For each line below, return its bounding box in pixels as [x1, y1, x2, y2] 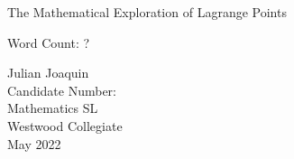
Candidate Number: [7, 80, 117, 99]
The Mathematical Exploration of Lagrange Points [7, 3, 287, 21]
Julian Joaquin [7, 63, 89, 82]
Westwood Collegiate [7, 116, 123, 135]
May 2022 [7, 134, 61, 153]
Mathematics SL [7, 98, 98, 117]
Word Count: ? [7, 33, 90, 51]
